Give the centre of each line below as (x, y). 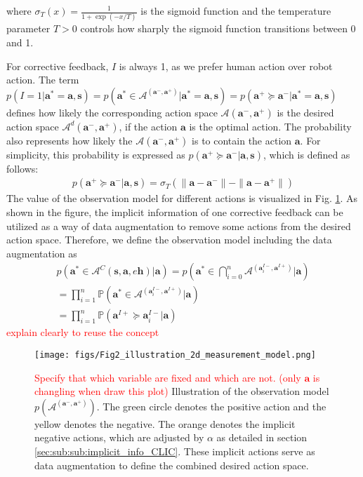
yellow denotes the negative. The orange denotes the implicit (165, 423)
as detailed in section (262, 437)
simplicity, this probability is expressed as (96, 154)
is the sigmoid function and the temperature (236, 11)
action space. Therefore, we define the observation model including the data (169, 240)
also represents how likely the (70, 140)
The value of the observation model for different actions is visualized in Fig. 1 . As (182, 198)
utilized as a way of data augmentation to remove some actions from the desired (179, 226)
